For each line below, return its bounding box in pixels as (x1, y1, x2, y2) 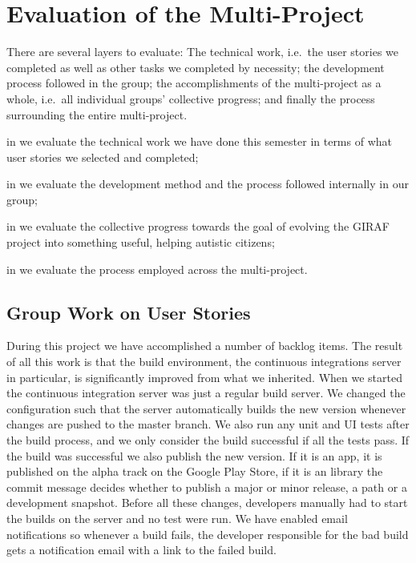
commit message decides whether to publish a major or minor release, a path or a (6, 478, 407, 495)
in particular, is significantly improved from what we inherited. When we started (6, 368, 402, 385)
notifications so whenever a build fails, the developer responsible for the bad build (6, 525, 409, 542)
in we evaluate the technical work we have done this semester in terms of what (6, 133, 392, 150)
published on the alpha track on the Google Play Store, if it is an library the (6, 463, 383, 480)
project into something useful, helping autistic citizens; (6, 234, 275, 251)
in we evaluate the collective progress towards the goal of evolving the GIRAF (6, 218, 390, 235)
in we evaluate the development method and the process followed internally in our (6, 175, 409, 192)
